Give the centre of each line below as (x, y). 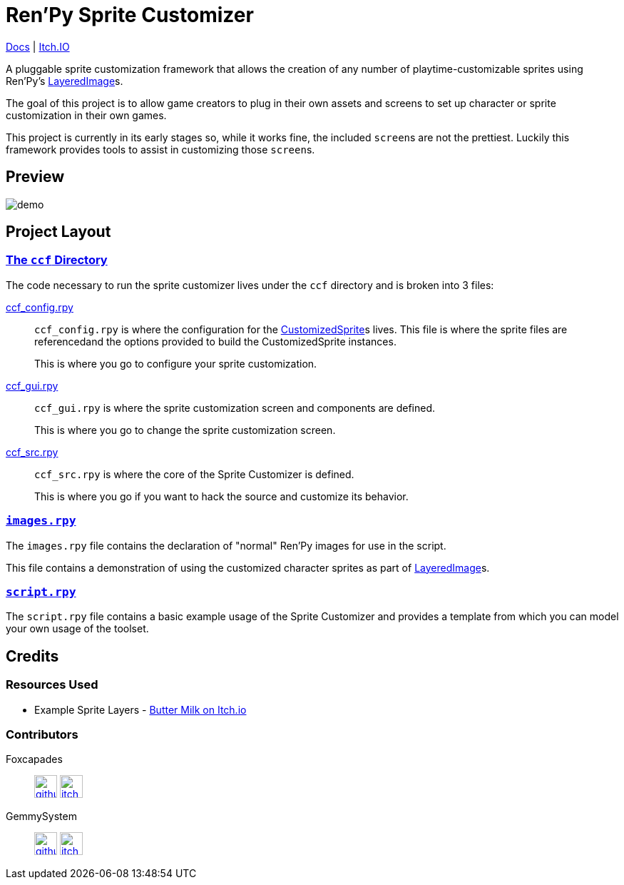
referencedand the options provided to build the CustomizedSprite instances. (215, 341)
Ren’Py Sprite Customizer (130, 15)
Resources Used (52, 685)
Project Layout (58, 232)
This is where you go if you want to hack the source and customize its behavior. (221, 496)
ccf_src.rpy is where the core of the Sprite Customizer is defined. (194, 474)
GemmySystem (41, 816)
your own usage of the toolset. (77, 629)
